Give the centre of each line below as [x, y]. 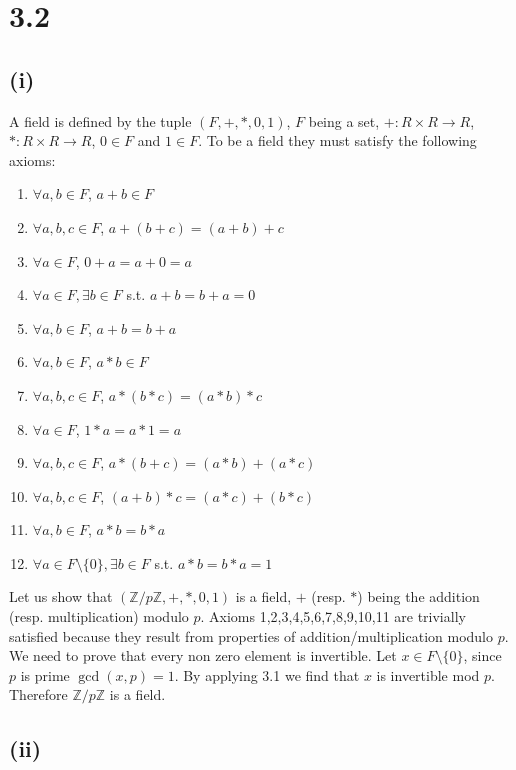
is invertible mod [428, 674]
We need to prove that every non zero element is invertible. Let [203, 655]
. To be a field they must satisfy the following [337, 140]
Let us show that [61, 596]
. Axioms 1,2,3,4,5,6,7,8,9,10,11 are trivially [333, 616]
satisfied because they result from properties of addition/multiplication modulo [251, 635]
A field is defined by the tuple [100, 120]
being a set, [344, 120]
